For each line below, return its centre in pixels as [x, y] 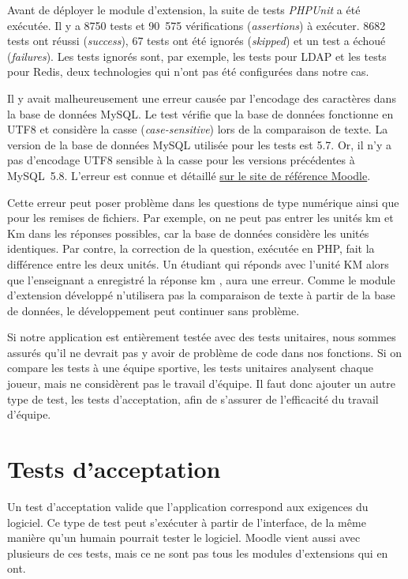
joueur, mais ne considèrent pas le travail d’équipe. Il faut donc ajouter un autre [202, 383]
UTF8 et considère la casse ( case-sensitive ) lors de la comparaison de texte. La [198, 129]
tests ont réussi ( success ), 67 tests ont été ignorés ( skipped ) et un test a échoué [197, 41]
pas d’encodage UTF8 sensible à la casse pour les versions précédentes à [181, 160]
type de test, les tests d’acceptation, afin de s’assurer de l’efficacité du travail [193, 399]
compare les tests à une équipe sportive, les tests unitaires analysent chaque [190, 368]
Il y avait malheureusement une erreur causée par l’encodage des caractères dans [202, 98]
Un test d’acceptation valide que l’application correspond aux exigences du [188, 506]
